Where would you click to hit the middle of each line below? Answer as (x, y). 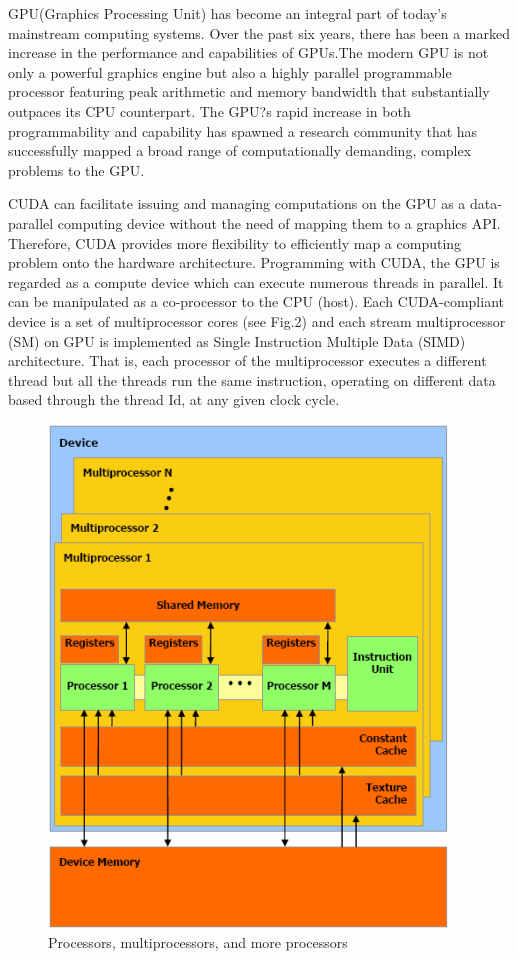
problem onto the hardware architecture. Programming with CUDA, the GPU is (254, 262)
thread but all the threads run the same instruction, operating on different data (252, 379)
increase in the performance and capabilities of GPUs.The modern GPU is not (248, 52)
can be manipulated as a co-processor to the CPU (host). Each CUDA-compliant (256, 301)
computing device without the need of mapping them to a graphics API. (279, 222)
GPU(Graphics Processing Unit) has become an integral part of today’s (227, 13)
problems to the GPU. (76, 169)
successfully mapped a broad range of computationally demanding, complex (240, 150)
